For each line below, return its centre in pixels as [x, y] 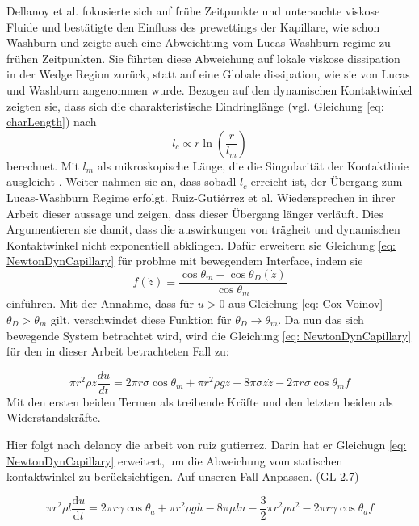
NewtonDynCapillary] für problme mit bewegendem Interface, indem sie [185, 261]
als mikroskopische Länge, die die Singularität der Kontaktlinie [253, 165]
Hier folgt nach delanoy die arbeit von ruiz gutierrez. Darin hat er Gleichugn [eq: [207, 445]
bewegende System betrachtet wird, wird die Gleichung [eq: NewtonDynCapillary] [209, 335]
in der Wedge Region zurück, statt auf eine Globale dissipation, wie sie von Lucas [208, 74]
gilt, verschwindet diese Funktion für [141, 320]
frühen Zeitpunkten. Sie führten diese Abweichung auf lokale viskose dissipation [203, 58]
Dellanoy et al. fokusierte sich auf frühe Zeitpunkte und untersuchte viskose [193, 11]
